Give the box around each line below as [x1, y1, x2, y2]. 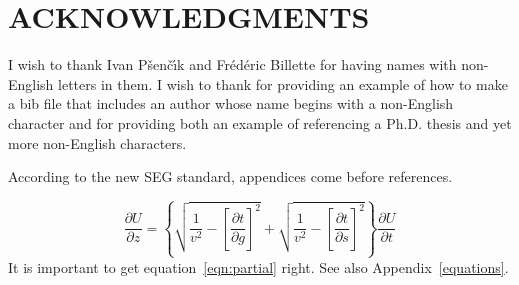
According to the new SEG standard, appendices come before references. [8, 166, 453, 187]
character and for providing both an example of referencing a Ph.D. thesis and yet [8, 112, 512, 133]
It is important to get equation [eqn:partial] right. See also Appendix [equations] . [8, 256, 509, 277]
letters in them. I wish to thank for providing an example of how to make [58, 73, 508, 94]
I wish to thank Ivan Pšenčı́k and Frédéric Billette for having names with [8, 54, 457, 75]
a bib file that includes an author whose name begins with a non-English [8, 93, 454, 114]
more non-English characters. [8, 132, 187, 153]
